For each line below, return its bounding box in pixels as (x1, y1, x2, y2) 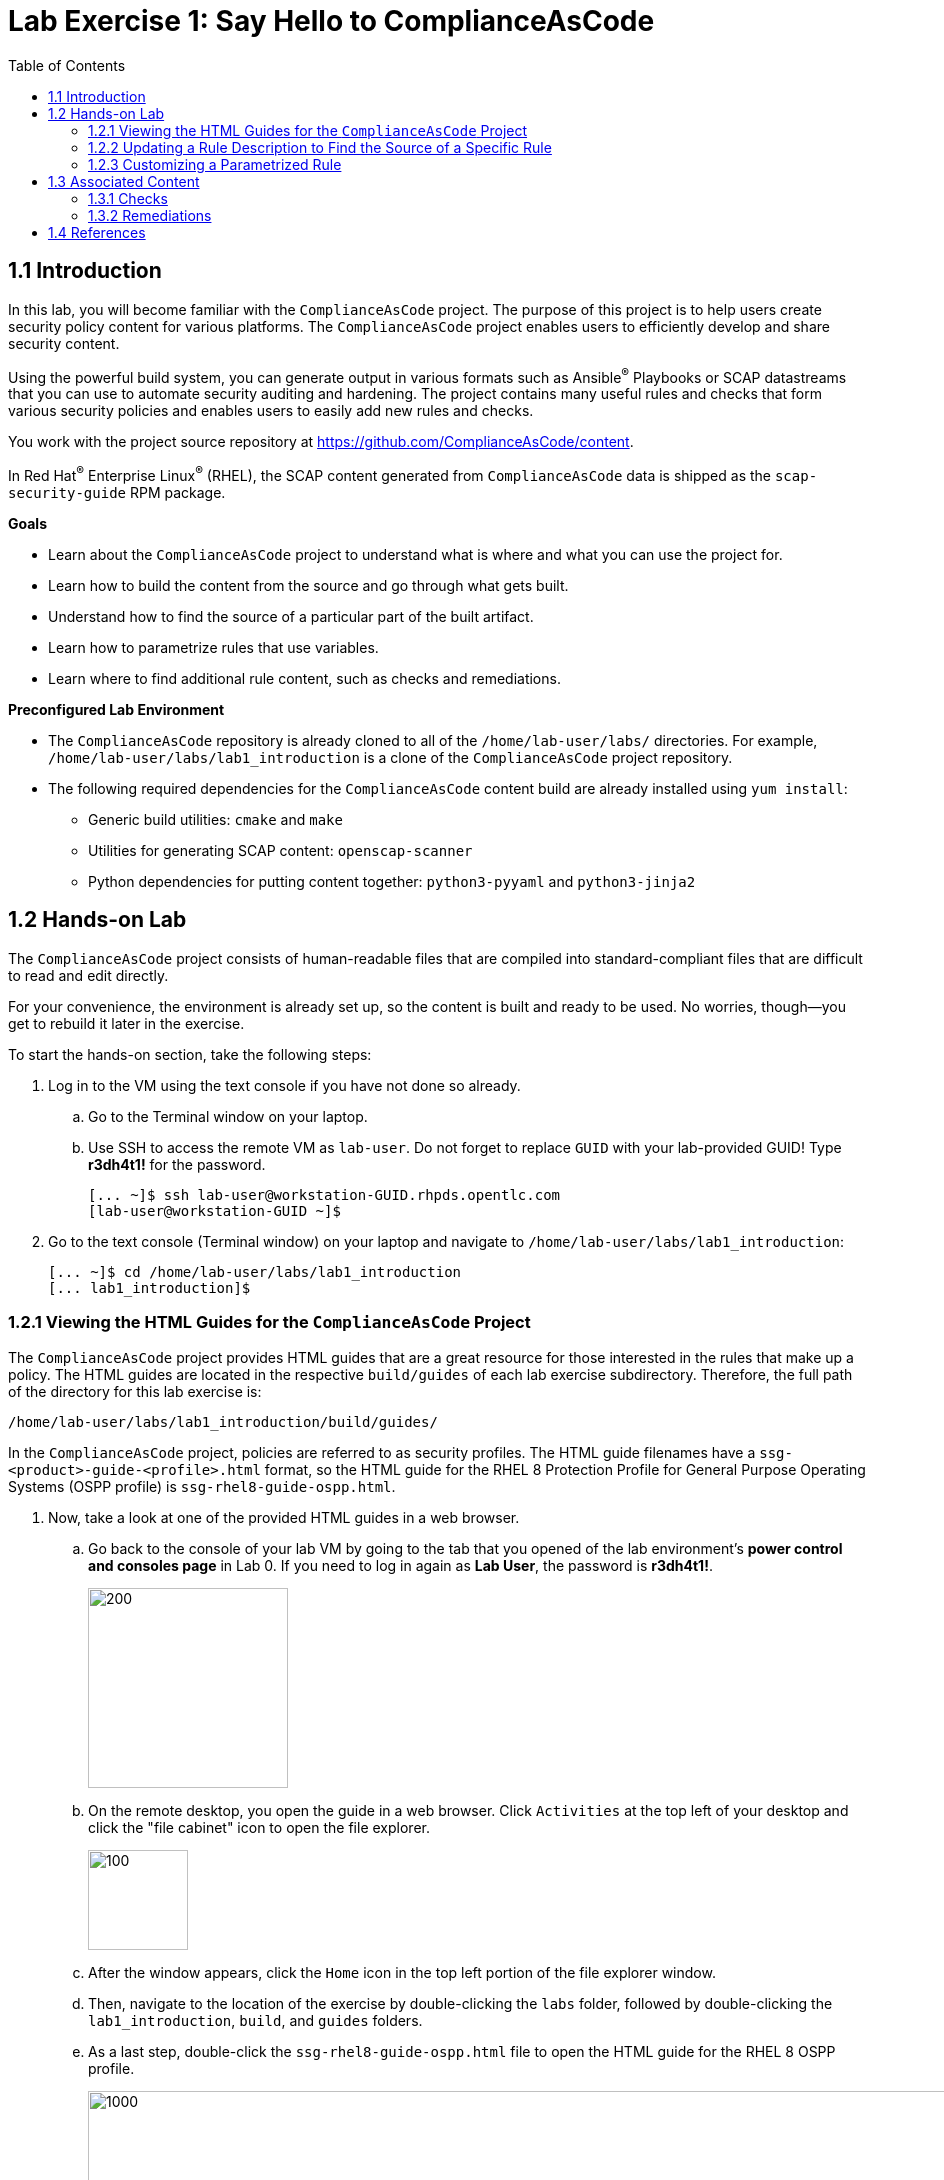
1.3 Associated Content (48, 172, 200, 190)
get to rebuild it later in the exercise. (8, 1014, 245, 1032)
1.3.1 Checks (88, 189, 168, 207)
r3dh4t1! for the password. (88, 1155, 266, 1173)
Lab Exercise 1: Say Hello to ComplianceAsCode (8, 4, 655, 38)
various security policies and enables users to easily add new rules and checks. (8, 402, 534, 420)
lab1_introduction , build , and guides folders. (88, 2011, 423, 2029)
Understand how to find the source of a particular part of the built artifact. (48, 607, 534, 625)
